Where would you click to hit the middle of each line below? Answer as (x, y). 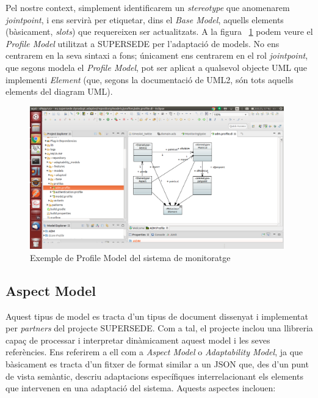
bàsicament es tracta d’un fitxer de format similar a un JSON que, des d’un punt (157, 363)
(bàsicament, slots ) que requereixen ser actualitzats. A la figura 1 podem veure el (159, 31)
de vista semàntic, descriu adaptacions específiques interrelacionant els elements (154, 376)
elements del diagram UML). (59, 91)
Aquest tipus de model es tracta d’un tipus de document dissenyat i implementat (157, 316)
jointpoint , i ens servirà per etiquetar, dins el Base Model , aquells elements (145, 19)
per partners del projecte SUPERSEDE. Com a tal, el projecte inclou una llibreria (159, 328)
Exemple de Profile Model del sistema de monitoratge (130, 257)
